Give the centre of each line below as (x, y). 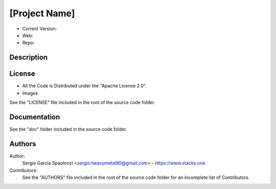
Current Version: (40, 29)
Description (29, 57)
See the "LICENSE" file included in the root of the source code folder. (82, 103)
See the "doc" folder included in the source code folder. (68, 129)
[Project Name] (42, 13)
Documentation (35, 117)
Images (30, 93)
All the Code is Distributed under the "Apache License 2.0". (84, 86)
